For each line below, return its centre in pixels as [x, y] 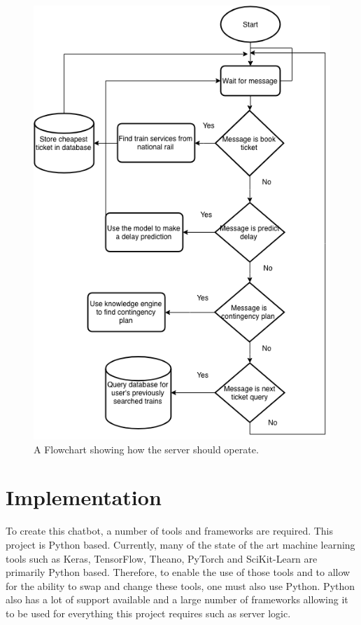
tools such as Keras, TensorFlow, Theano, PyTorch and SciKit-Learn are [162, 558]
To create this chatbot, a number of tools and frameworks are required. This [170, 531]
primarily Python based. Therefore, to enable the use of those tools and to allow [178, 572]
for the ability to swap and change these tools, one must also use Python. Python [180, 585]
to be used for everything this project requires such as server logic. [148, 613]
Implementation [84, 497]
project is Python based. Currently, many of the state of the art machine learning [180, 544]
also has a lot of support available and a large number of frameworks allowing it [177, 599]
